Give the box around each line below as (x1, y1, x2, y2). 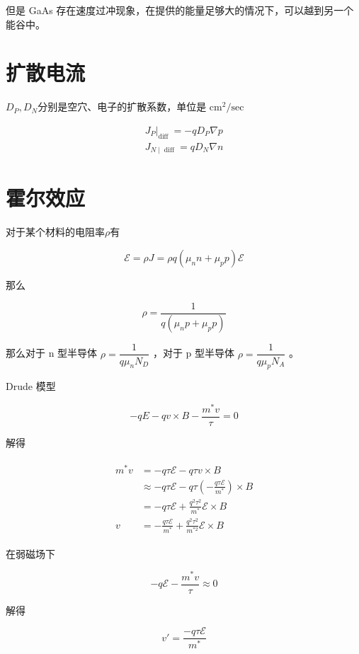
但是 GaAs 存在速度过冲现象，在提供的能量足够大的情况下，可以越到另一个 (6, 3, 354, 17)
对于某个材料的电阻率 (6, 224, 105, 239)
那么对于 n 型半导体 (6, 345, 98, 360)
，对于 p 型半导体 (152, 345, 234, 360)
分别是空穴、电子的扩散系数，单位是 (38, 99, 207, 114)
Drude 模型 (6, 379, 56, 394)
